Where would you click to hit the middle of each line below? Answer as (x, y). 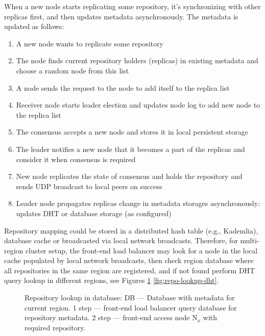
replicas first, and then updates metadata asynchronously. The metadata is (121, 16)
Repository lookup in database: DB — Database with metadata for (130, 298)
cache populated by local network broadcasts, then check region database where (129, 260)
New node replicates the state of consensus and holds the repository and (129, 176)
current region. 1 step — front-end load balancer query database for (131, 307)
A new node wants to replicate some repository (90, 43)
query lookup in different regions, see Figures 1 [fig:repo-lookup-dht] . (112, 280)
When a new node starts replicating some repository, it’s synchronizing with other (132, 6)
